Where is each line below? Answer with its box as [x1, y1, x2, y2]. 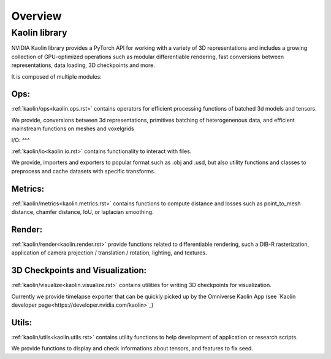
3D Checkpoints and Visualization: [11, 265, 147, 276]
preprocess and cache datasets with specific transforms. [11, 167, 156, 175]
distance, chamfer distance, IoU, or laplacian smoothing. [11, 208, 154, 216]
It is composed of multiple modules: [11, 73, 102, 80]
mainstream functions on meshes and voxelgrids [11, 125, 134, 132]
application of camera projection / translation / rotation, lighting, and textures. [11, 249, 207, 256]
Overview [11, 9, 62, 23]
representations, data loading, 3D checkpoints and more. [11, 61, 156, 69]
